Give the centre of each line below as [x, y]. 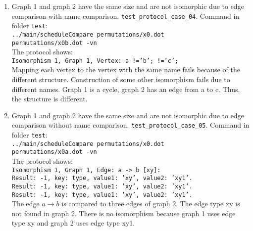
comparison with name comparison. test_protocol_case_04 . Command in [126, 16]
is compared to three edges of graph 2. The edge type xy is [151, 204]
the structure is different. [50, 99]
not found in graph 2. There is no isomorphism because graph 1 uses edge [124, 213]
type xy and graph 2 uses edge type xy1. [73, 223]
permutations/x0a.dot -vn [54, 152]
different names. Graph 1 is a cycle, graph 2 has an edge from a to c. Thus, [126, 89]
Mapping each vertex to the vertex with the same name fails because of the [126, 69]
